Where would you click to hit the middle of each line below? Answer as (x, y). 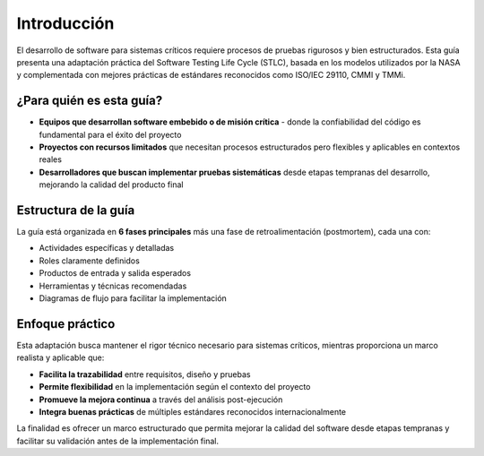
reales (51, 159)
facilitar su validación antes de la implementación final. (118, 441)
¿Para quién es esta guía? (90, 101)
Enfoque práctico (66, 324)
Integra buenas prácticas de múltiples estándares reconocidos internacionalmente (193, 411)
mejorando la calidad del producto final (111, 185)
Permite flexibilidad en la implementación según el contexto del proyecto (175, 387)
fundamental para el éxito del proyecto (110, 134)
